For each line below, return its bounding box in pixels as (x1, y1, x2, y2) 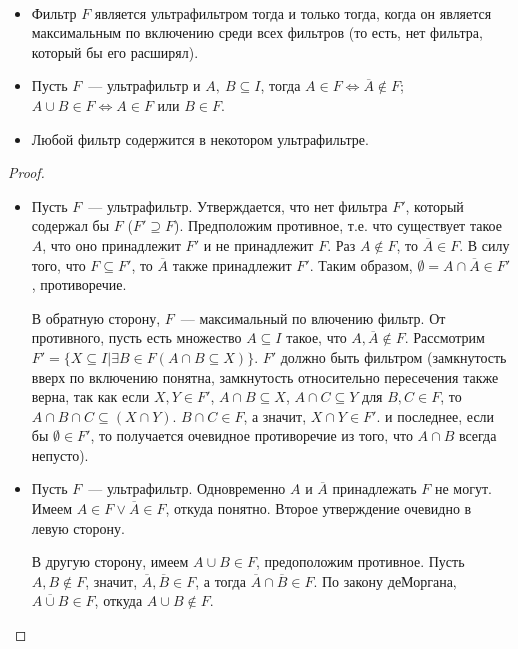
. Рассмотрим (404, 327, 485, 348)
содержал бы (31, 215, 110, 236)
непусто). (31, 444, 89, 465)
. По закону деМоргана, (313, 570, 457, 591)
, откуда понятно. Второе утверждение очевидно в (165, 498, 472, 519)
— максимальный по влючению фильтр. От (180, 307, 446, 328)
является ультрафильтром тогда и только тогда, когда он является (94, 2, 492, 23)
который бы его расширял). (31, 41, 199, 62)
